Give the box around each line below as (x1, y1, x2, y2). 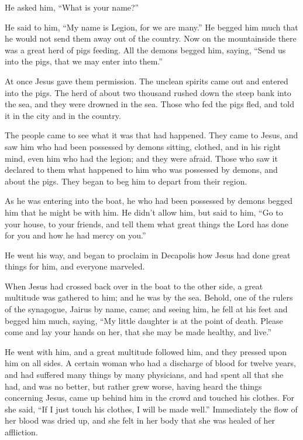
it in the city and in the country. (5, 109, 121, 121)
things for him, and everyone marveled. (5, 260, 145, 272)
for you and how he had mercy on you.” (5, 229, 146, 241)
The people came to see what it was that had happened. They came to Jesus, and (5, 129, 298, 141)
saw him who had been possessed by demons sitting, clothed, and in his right (5, 140, 281, 152)
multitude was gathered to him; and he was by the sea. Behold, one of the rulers (5, 291, 293, 303)
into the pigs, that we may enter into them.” (5, 55, 163, 67)
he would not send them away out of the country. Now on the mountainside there (5, 32, 297, 45)
